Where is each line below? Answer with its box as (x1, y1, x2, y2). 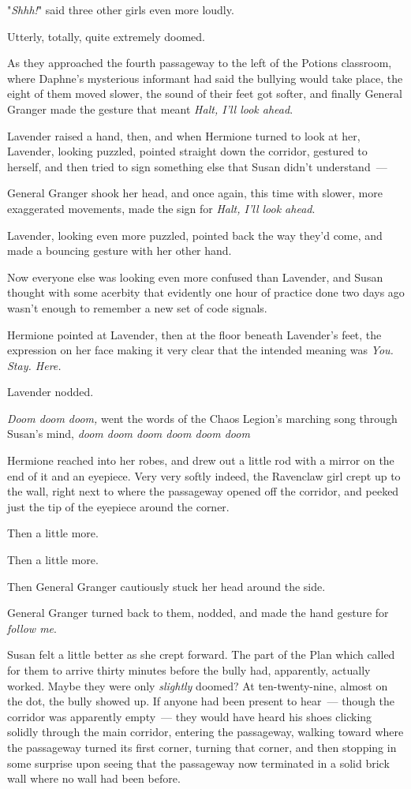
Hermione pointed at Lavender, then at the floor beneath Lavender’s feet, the (7, 326, 382, 342)
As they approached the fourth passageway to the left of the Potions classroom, (7, 54, 392, 71)
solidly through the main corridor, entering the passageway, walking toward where (7, 724, 404, 740)
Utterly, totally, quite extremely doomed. (7, 28, 205, 44)
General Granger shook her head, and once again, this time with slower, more (7, 185, 383, 201)
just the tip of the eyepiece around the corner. (7, 498, 230, 514)
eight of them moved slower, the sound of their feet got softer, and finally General (7, 85, 402, 102)
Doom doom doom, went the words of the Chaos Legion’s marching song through (7, 409, 398, 426)
